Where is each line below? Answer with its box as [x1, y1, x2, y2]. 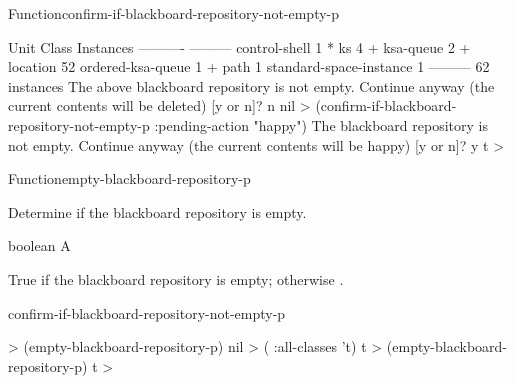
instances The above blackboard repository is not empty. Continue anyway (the [8, 75, 495, 96]
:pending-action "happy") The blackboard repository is [154, 114, 488, 135]
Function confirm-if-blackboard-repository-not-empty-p [8, 3, 340, 23]
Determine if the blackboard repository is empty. [8, 201, 307, 222]
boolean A [8, 235, 71, 256]
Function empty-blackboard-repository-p [8, 168, 251, 189]
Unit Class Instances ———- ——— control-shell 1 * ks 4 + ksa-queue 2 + [8, 36, 471, 57]
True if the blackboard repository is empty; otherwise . [8, 268, 344, 289]
